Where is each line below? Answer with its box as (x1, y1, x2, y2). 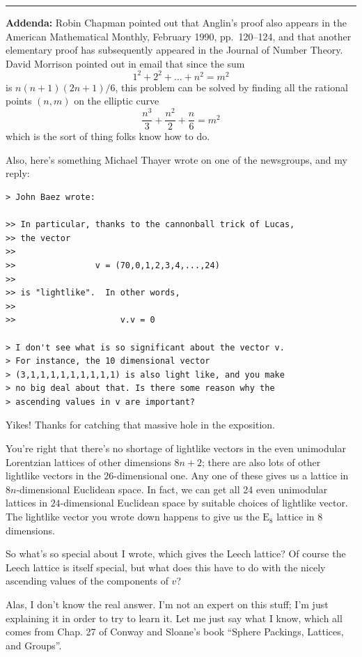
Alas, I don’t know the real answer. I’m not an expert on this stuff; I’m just (6, 597, 329, 612)
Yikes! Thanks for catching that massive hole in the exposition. (6, 417, 275, 432)
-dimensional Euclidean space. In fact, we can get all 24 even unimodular (16, 481, 328, 496)
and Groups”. (6, 637, 62, 652)
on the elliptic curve (74, 93, 159, 108)
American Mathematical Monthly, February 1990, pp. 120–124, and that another (6, 29, 352, 43)
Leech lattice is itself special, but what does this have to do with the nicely (6, 559, 326, 574)
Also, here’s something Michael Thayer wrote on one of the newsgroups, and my (6, 152, 347, 167)
